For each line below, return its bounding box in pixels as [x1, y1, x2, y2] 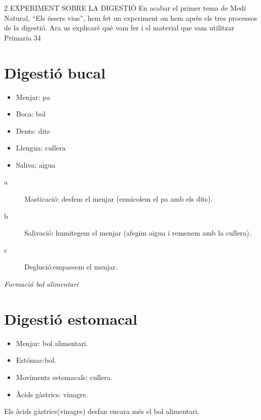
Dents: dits [16, 125, 50, 136]
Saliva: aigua [16, 159, 56, 170]
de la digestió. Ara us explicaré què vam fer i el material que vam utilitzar [4, 22, 235, 33]
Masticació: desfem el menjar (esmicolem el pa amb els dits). [24, 194, 213, 204]
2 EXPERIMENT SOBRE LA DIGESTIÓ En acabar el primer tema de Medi [4, 3, 246, 13]
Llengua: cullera [16, 142, 66, 153]
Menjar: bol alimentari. [16, 337, 88, 348]
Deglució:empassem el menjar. [24, 261, 118, 272]
